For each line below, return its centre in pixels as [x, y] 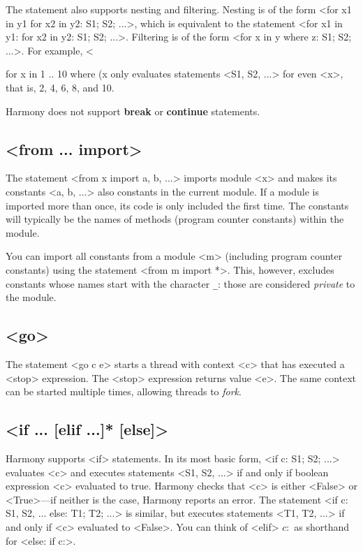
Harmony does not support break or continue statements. [133, 111]
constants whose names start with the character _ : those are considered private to [180, 283]
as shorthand [321, 526]
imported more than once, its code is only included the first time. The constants [177, 205]
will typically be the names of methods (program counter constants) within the [175, 219]
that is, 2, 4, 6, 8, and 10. [60, 87]
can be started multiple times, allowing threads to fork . [124, 391]
